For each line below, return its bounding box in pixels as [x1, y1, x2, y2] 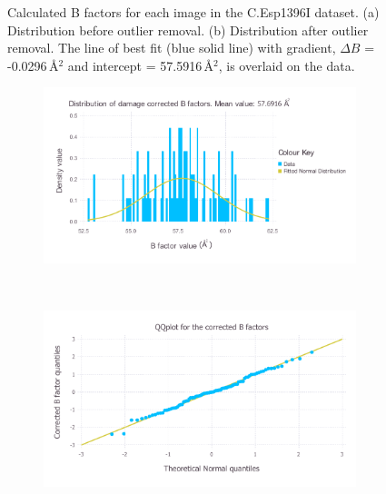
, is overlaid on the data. [218, 55, 355, 74]
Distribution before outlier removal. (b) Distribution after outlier [7, 20, 369, 39]
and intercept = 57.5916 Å [67, 55, 214, 74]
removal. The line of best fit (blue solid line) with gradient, [7, 38, 336, 57]
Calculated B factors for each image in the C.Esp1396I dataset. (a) [7, 3, 380, 21]
